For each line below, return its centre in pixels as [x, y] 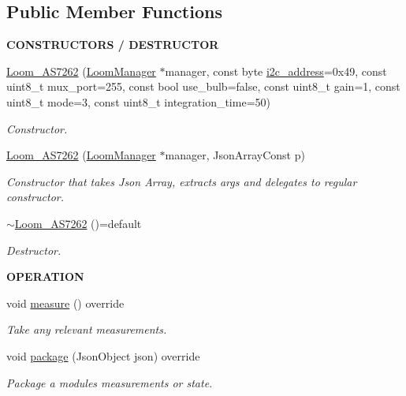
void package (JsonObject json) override [103, 355]
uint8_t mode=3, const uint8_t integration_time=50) [138, 101]
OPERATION [45, 276]
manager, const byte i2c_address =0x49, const [276, 71]
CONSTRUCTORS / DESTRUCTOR [113, 45]
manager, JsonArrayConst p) [235, 155]
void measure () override [65, 303]
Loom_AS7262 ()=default [78, 223]
